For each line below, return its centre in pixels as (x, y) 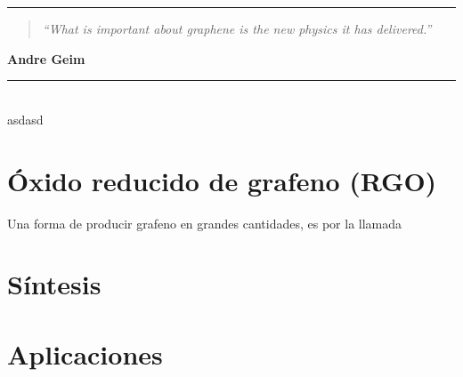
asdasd (25, 119)
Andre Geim (46, 58)
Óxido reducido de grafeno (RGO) (222, 180)
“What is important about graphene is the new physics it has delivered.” (237, 28)
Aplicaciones (85, 353)
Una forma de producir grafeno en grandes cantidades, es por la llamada (205, 223)
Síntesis (54, 284)
